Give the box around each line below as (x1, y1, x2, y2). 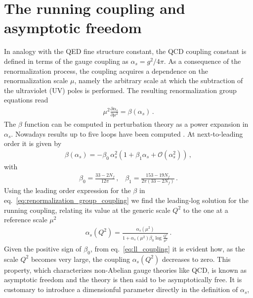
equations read (4, 95, 48, 105)
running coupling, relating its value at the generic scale (4, 204, 170, 215)
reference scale (4, 214, 47, 225)
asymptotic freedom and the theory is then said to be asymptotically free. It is (4, 274, 242, 285)
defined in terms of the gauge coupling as (4, 55, 128, 66)
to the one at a (183, 204, 228, 215)
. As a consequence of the (164, 55, 241, 66)
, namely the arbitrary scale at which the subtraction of (74, 75, 243, 86)
